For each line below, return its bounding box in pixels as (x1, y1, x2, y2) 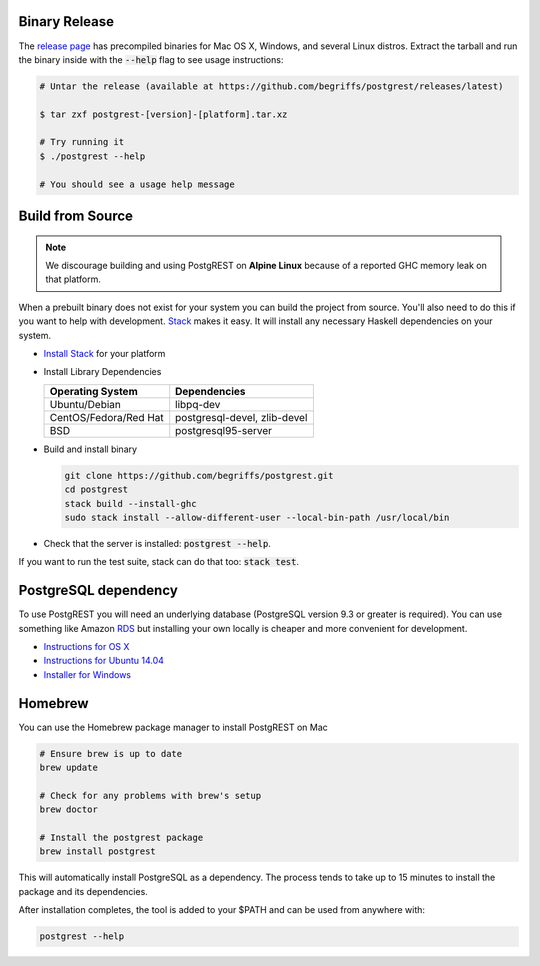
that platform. (45, 273, 102, 285)
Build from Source (18, 208, 134, 225)
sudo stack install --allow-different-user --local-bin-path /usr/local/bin (64, 511, 450, 523)
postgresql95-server (175, 423, 273, 437)
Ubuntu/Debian (49, 397, 122, 411)
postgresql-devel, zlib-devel (175, 410, 308, 424)
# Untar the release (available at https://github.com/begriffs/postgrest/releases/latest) (39, 80, 504, 92)
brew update (39, 762, 99, 774)
